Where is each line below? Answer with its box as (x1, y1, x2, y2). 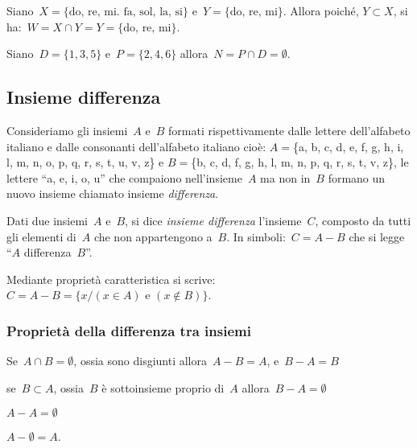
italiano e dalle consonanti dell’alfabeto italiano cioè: (6, 138, 266, 154)
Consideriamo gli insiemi (6, 121, 128, 138)
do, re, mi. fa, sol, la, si (68, 6, 183, 18)
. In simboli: (226, 228, 286, 245)
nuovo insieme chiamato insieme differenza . (6, 185, 219, 202)
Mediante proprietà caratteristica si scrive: (6, 270, 216, 287)
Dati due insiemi (6, 212, 88, 228)
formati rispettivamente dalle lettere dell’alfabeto (168, 121, 411, 138)
